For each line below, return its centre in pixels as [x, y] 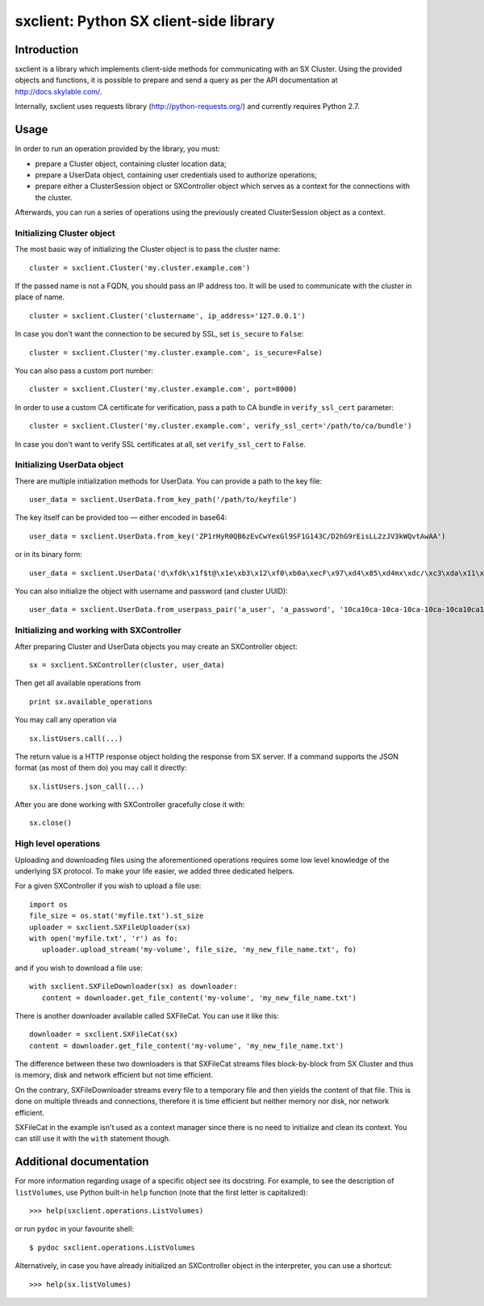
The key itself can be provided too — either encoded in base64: [121, 517]
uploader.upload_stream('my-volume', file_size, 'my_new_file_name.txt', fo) [199, 950]
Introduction [47, 50]
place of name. [40, 297]
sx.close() [51, 823]
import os [48, 904]
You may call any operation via [66, 720]
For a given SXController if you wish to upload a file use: [108, 886]
